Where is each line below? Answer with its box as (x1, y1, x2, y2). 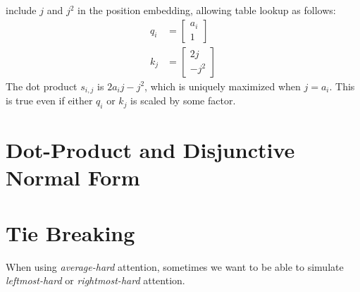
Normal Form (6, 163, 140, 192)
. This (329, 78, 355, 93)
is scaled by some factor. (130, 93, 236, 108)
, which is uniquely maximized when (144, 78, 301, 93)
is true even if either (6, 93, 93, 108)
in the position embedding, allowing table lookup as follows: (77, 3, 336, 17)
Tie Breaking (6, 218, 135, 247)
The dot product (6, 78, 77, 93)
